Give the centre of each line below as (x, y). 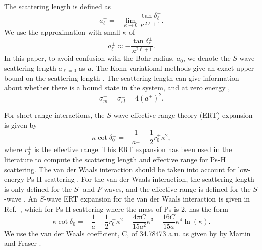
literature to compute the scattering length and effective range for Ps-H (115, 159)
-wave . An (21, 199)
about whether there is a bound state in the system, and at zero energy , (117, 88)
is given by (21, 124)
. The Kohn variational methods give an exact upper (173, 67)
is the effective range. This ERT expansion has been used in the (133, 149)
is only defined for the (38, 189)
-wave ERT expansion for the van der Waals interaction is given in (147, 199)
